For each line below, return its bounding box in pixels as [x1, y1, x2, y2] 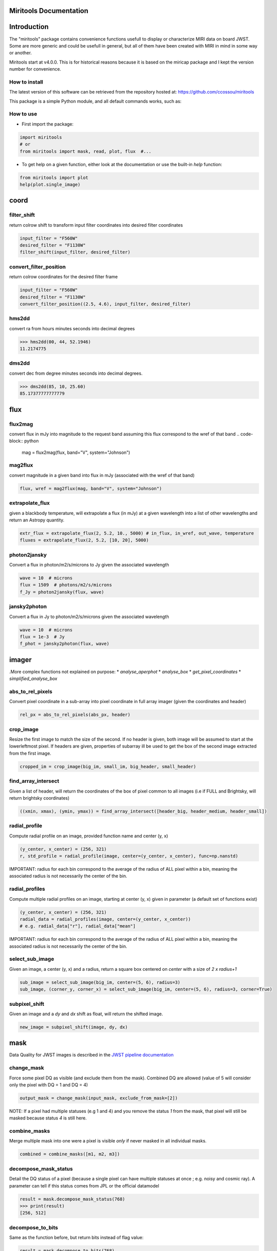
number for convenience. [9, 66, 61, 72]
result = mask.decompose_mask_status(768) [19, 1196, 125, 1202]
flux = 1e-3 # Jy [19, 634, 65, 640]
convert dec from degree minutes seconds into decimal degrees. [9, 370, 143, 376]
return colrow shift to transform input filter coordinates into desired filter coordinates [9, 222, 183, 228]
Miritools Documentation [9, 7, 88, 15]
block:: [9, 438, 23, 444]
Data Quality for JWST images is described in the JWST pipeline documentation [9, 1052, 174, 1058]
